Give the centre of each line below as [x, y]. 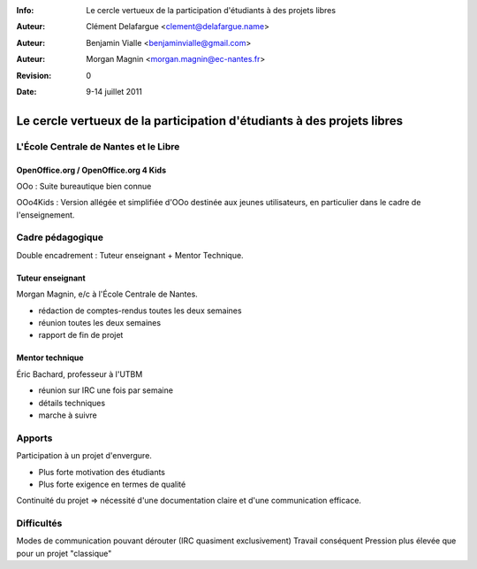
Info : [25, 10]
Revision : [34, 75]
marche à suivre [68, 415]
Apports [34, 438]
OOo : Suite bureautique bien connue [84, 186]
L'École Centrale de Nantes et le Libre [98, 146]
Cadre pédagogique [60, 237]
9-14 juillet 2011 [114, 91]
